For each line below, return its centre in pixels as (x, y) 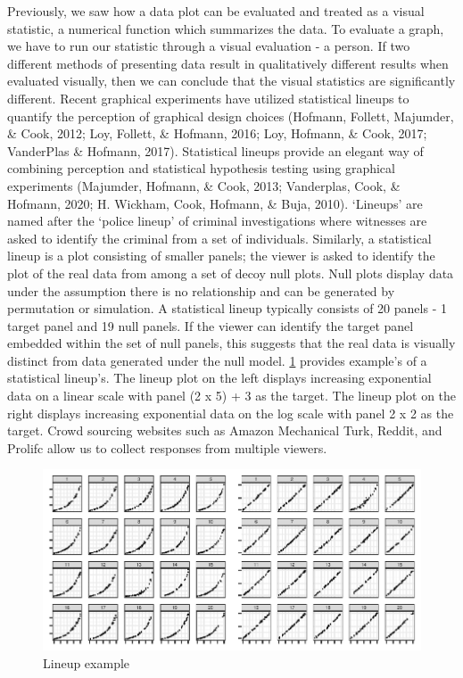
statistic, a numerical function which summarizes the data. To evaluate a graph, (226, 28)
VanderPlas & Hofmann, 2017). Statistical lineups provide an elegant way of (215, 150)
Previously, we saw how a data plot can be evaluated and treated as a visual (216, 11)
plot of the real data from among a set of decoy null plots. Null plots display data (231, 273)
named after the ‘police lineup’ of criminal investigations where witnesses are (217, 221)
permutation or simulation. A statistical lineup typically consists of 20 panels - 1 (227, 308)
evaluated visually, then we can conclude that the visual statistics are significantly (231, 81)
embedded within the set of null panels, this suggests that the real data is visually (231, 343)
